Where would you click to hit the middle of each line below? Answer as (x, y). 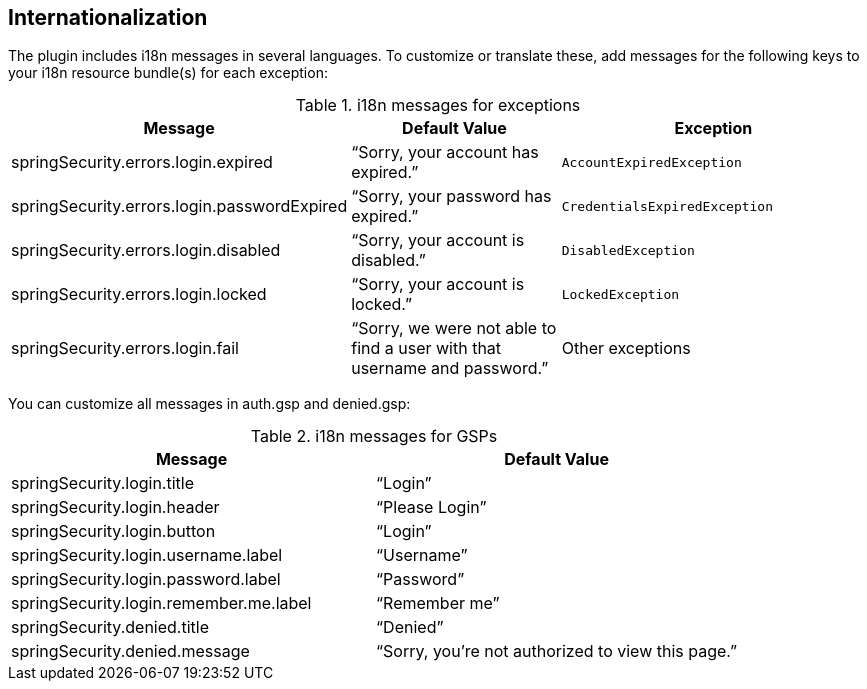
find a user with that (426, 348)
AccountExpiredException (651, 162)
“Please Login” (431, 507)
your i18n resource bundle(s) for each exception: (168, 73)
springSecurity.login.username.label (147, 555)
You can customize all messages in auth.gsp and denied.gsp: (209, 404)
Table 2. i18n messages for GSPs (374, 436)
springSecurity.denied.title (110, 627)
